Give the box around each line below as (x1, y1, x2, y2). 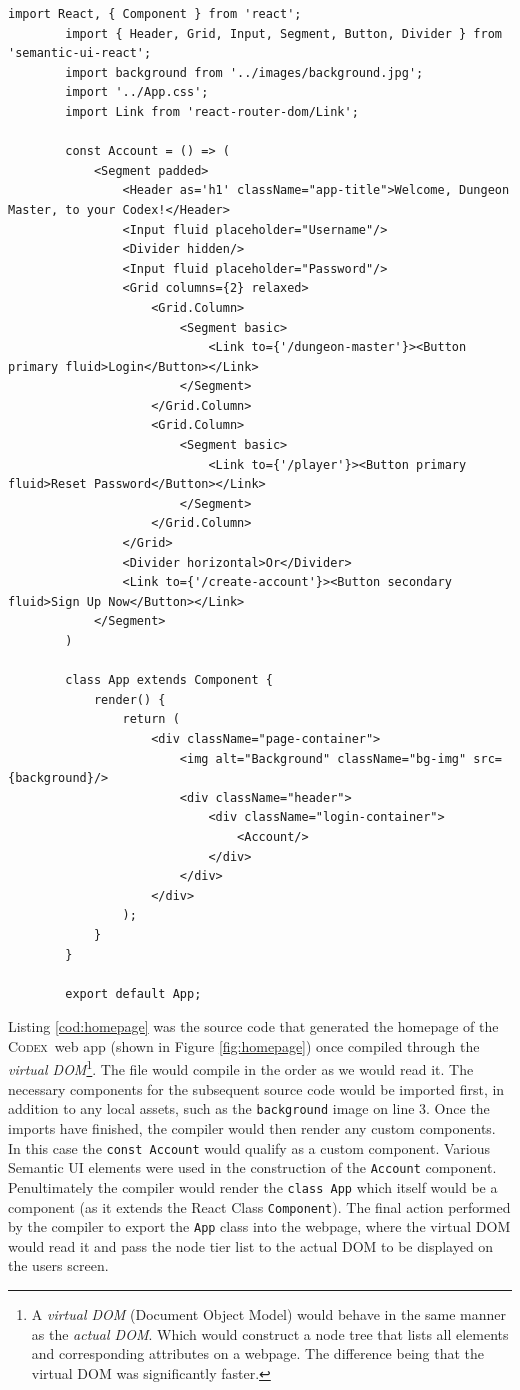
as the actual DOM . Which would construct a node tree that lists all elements (31, 1323, 509, 1344)
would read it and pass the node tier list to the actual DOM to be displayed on (8, 1235, 494, 1256)
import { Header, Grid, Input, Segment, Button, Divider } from (65, 26, 502, 41)
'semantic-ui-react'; (8, 46, 152, 61)
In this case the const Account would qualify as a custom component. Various (8, 1137, 490, 1158)
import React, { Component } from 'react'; (8, 7, 302, 21)
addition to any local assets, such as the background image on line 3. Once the (8, 1098, 490, 1119)
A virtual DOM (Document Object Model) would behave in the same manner (31, 1304, 507, 1325)
